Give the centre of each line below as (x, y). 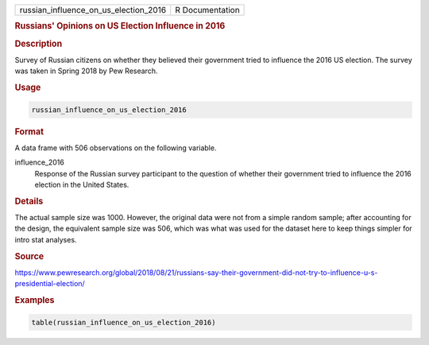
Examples (35, 300)
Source (29, 256)
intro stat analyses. (46, 239)
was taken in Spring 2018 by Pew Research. (86, 71)
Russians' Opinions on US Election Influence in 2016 (120, 26)
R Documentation (207, 10)
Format (29, 131)
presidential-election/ (50, 284)
